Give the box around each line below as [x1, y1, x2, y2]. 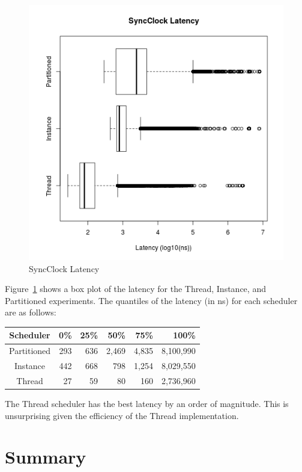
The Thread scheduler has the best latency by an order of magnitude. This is [5, 397, 289, 410]
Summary [5, 444, 86, 469]
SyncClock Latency [29, 262, 100, 275]
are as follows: [5, 306, 56, 318]
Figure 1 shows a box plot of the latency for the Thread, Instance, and [5, 282, 266, 295]
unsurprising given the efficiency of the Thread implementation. [5, 409, 239, 421]
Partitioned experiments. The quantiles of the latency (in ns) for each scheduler [5, 294, 298, 306]
